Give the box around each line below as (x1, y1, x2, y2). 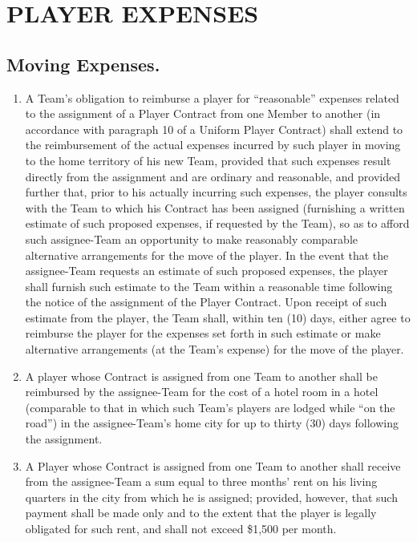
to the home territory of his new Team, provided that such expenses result (25, 152, 391, 168)
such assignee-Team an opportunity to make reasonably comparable (25, 230, 358, 247)
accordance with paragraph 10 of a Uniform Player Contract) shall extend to (25, 120, 403, 137)
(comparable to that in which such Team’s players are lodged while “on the (25, 398, 395, 415)
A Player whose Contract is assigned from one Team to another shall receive (25, 457, 401, 474)
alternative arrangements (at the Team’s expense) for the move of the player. (25, 341, 404, 358)
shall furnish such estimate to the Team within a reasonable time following (25, 277, 393, 294)
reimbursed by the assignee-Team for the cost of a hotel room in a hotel (25, 383, 379, 400)
